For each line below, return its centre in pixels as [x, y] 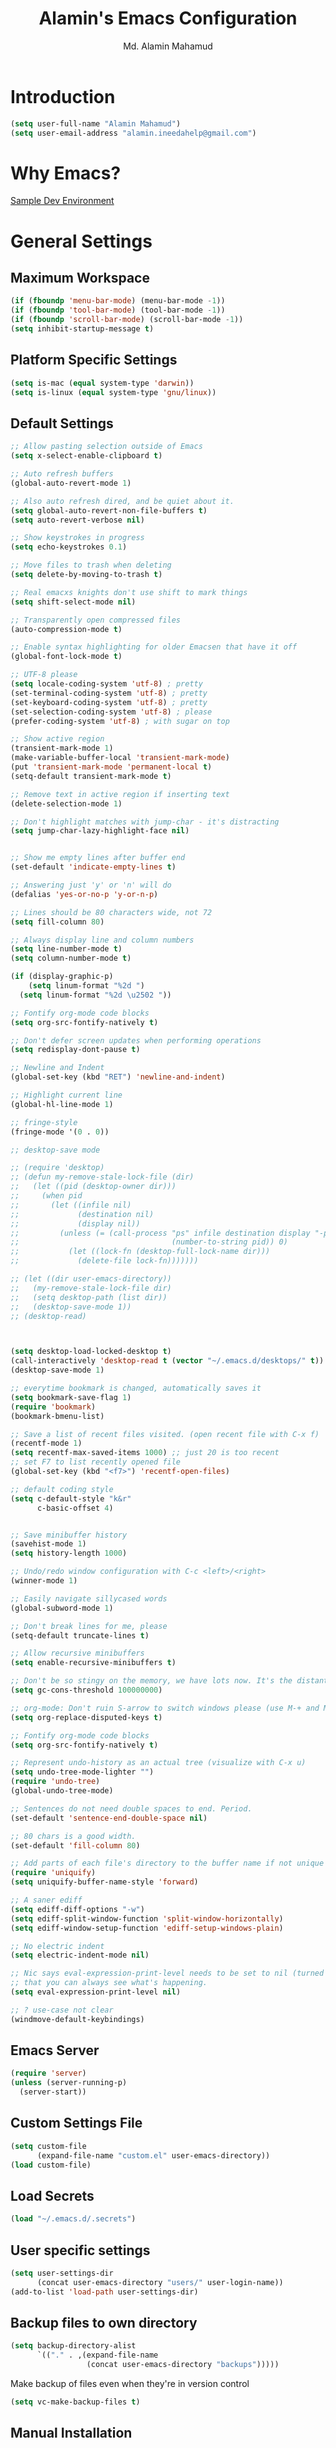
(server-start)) [53, 2092]
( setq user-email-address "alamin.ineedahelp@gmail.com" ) [133, 133]
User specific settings [80, 2250]
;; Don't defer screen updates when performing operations [136, 1040]
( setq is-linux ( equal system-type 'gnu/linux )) [113, 392]
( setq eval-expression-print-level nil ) [96, 1992]
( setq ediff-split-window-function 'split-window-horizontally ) [147, 1918]
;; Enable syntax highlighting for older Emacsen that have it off [154, 647]
